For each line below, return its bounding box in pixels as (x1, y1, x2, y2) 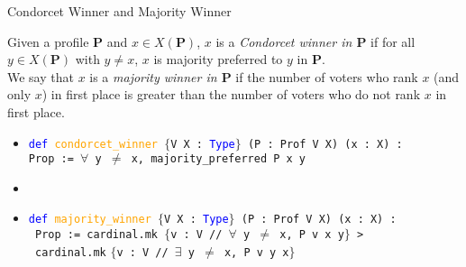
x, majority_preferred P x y (131, 152, 306, 166)
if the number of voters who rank (235, 67, 418, 86)
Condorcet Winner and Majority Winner (7, 2, 232, 20)
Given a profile (7, 32, 89, 51)
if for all (370, 32, 416, 51)
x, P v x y (279, 228, 344, 242)
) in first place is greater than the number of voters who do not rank (41, 85, 421, 104)
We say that (7, 67, 74, 86)
